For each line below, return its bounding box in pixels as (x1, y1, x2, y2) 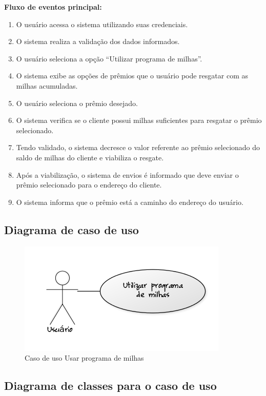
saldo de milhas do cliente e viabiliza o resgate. (16, 152, 164, 162)
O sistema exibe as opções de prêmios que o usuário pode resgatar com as (16, 70, 248, 81)
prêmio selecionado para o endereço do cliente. (16, 179, 162, 190)
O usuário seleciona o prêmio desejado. (16, 97, 138, 108)
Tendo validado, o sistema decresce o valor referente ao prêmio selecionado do (16, 142, 260, 153)
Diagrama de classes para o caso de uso (4, 378, 217, 393)
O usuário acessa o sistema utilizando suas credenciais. (16, 18, 188, 29)
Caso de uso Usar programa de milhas (25, 352, 144, 363)
